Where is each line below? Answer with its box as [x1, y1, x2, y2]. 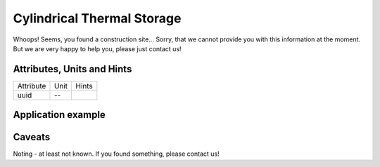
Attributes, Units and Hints [13, 63, 132, 75]
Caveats [13, 131, 51, 143]
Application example [13, 109, 106, 121]
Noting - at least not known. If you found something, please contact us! [13, 149, 220, 158]
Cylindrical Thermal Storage [13, 11, 182, 26]
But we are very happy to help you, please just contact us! [13, 44, 182, 53]
